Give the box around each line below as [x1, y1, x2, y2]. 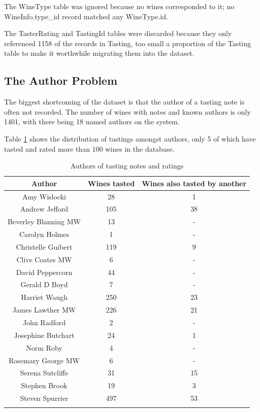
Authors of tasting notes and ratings [70, 160, 184, 171]
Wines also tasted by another [142, 178, 247, 188]
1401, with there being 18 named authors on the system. [4, 116, 180, 127]
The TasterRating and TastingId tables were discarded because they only [4, 28, 232, 39]
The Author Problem [4, 73, 118, 88]
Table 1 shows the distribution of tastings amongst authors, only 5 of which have [4, 133, 256, 144]
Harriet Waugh [21, 292, 68, 302]
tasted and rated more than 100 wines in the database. [4, 143, 175, 154]
